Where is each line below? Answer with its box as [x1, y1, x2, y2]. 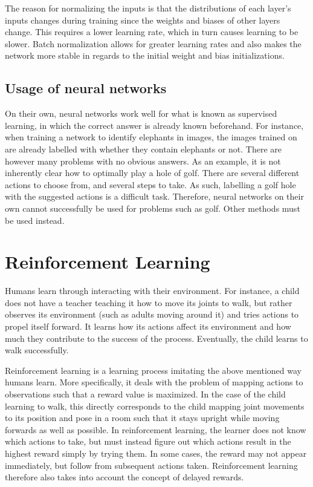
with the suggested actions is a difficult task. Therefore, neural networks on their [5, 190, 304, 203]
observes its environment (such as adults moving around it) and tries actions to [5, 308, 299, 321]
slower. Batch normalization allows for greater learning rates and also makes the [5, 37, 302, 50]
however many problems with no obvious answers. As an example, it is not [5, 154, 281, 167]
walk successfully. [5, 344, 69, 356]
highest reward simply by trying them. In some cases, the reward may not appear [5, 446, 307, 459]
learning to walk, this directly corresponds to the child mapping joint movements [5, 399, 305, 412]
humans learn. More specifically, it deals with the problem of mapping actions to [5, 376, 303, 388]
